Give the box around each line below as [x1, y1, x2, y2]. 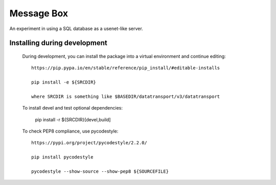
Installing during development [9, 39, 107, 47]
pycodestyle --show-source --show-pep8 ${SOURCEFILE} [31, 169, 169, 174]
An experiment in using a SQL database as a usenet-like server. [9, 25, 143, 32]
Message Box [9, 8, 68, 19]
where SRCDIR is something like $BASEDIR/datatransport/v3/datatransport [31, 93, 220, 99]
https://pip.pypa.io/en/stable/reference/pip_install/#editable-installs [31, 65, 220, 71]
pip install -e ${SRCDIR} [31, 80, 97, 85]
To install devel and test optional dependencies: [22, 105, 123, 111]
